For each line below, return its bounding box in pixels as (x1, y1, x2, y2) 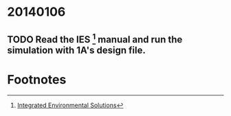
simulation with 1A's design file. (7, 44, 146, 56)
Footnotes (7, 71, 67, 87)
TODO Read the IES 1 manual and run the (7, 32, 183, 45)
